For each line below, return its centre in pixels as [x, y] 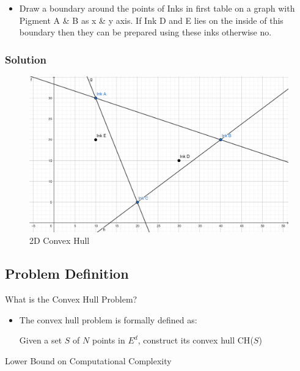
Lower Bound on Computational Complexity [88, 360]
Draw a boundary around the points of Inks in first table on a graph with [157, 8]
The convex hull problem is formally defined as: [108, 319]
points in [108, 340]
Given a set [41, 340]
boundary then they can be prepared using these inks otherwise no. [145, 32]
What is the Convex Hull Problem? [71, 299]
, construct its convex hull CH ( [196, 340]
